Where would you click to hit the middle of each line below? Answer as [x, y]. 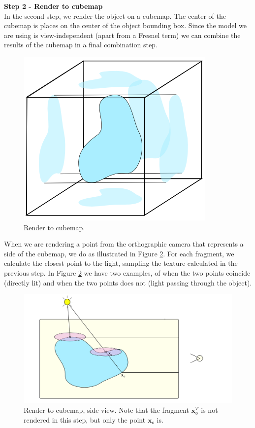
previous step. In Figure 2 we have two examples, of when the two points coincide [127, 272]
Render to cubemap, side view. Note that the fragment [106, 410]
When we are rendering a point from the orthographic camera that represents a [124, 244]
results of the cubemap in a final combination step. [81, 45]
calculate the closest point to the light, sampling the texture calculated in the [121, 263]
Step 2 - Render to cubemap [53, 6]
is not [209, 410]
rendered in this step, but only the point [85, 420]
